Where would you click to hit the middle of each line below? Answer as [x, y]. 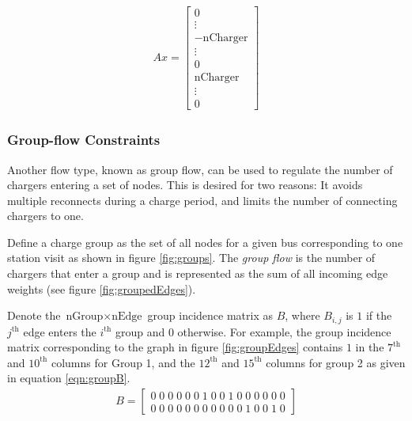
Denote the [34, 315]
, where [302, 315]
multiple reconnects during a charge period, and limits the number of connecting [202, 200]
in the [370, 347]
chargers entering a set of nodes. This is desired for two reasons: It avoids [185, 185]
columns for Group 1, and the [123, 362]
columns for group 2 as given [336, 362]
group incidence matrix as [210, 315]
